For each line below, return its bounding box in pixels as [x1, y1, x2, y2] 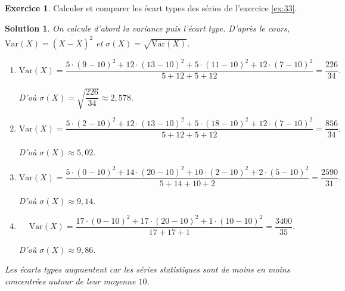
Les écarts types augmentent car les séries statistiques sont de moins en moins [5, 263, 290, 276]
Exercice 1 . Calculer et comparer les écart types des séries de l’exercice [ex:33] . [5, 2, 297, 14]
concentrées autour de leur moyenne [5, 275, 136, 287]
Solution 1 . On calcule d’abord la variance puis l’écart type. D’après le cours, [5, 21, 290, 34]
